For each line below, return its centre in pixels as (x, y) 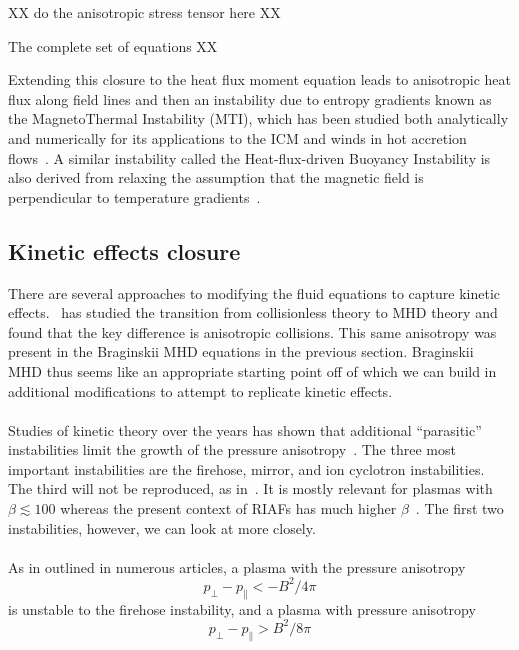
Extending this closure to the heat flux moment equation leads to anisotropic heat (260, 79)
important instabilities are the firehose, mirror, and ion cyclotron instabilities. (246, 468)
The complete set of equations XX (113, 45)
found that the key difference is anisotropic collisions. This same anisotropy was (252, 331)
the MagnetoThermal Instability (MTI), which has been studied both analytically (258, 118)
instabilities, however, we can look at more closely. (162, 527)
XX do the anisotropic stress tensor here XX (144, 12)
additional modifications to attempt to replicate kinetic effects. (200, 390)
